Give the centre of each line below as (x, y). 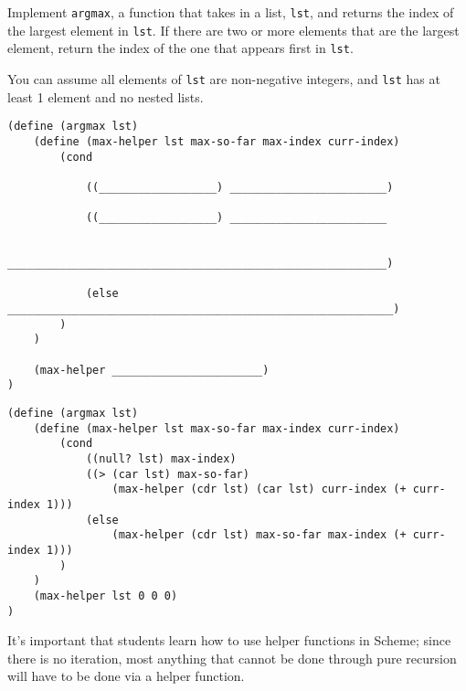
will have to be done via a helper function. (126, 676)
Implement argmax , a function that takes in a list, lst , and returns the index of (231, 12)
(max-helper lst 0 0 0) (106, 595)
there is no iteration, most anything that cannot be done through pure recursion (232, 658)
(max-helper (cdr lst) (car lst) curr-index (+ (259, 489)
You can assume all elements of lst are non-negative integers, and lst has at (224, 78)
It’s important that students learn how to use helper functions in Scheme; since (229, 640)
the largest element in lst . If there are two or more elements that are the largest (233, 30)
